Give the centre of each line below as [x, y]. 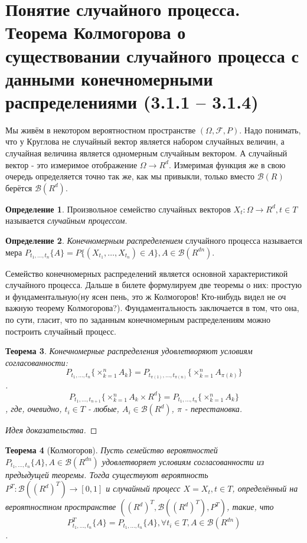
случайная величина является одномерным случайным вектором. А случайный [146, 153]
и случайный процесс [143, 488]
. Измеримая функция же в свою [227, 164]
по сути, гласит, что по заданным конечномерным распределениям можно [138, 319]
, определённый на [265, 488]
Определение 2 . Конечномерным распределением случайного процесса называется [154, 241]
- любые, [104, 409]
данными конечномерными [109, 78]
